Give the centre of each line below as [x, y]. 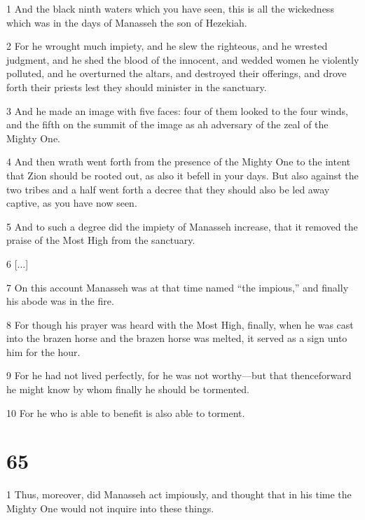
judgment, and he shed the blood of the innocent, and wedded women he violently [183, 59]
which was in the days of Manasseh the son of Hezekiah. [127, 22]
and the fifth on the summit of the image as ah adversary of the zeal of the [167, 124]
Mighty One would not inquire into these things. [110, 508]
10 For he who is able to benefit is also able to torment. [126, 412]
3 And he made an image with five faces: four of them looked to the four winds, [177, 110]
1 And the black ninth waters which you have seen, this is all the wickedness [170, 8]
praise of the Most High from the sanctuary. [101, 240]
